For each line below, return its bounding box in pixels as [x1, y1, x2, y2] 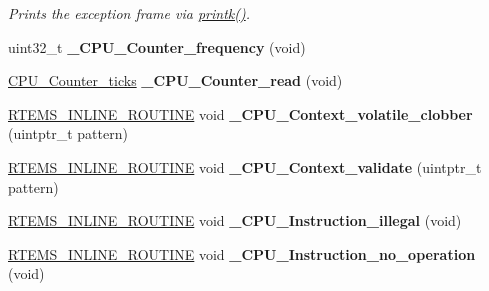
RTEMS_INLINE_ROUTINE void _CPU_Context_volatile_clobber [8, 103, 473, 124]
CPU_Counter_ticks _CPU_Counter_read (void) [8, 70, 343, 91]
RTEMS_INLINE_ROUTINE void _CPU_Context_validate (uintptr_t [8, 156, 482, 177]
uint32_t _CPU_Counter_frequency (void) [8, 36, 306, 57]
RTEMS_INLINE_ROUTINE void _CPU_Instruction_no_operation [8, 243, 476, 264]
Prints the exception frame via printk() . [8, 3, 250, 23]
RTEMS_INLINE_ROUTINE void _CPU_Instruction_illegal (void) [8, 210, 462, 231]
